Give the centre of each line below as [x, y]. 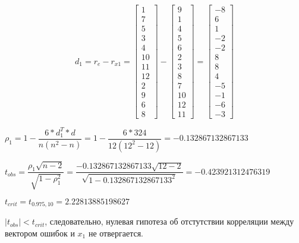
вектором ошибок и [40, 233]
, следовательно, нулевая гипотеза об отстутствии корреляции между [169, 221]
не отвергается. [116, 233]
